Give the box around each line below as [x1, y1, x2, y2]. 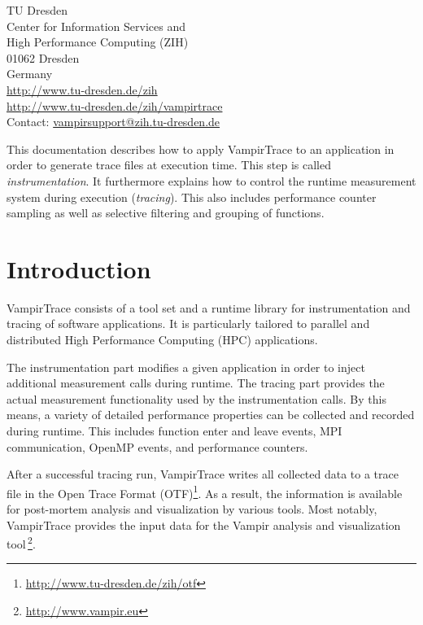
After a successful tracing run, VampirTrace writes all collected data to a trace [7, 465, 399, 483]
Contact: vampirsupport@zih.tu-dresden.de [7, 113, 220, 130]
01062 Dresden [7, 49, 80, 66]
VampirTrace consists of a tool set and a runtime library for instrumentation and [7, 299, 411, 316]
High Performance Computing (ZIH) [7, 33, 189, 50]
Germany [7, 65, 53, 82]
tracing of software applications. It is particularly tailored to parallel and [7, 315, 370, 332]
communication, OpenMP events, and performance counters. [7, 438, 308, 455]
